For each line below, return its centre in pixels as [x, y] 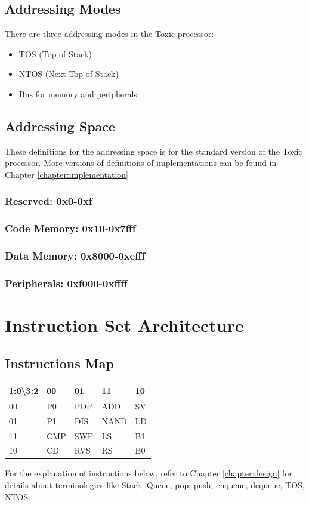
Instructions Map [59, 363]
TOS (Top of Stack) [55, 53]
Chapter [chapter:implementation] [67, 174]
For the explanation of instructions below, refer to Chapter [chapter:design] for [149, 473]
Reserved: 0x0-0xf [49, 201]
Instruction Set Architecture [124, 325]
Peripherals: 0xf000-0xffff [66, 283]
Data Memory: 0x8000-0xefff [75, 256]
